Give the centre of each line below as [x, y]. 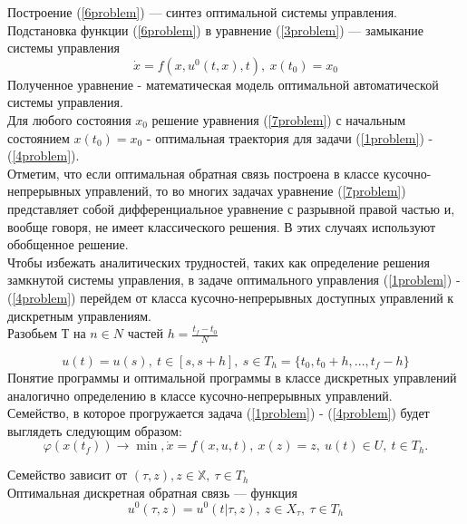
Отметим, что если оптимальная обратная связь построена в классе [194, 173]
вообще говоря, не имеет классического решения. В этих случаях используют [222, 226]
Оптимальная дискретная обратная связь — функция [152, 492]
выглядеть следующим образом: [95, 430]
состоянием [39, 137]
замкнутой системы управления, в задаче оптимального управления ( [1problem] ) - [234, 280]
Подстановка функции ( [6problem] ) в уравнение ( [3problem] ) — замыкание [215, 29]
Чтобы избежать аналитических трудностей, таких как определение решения [219, 262]
